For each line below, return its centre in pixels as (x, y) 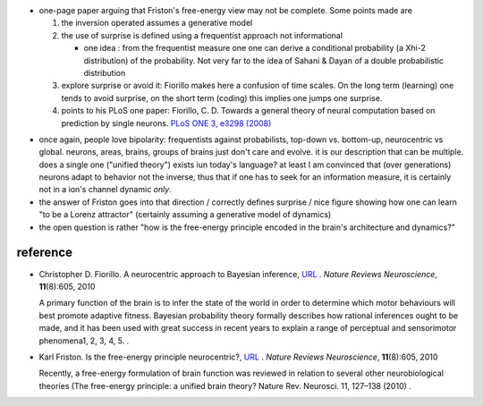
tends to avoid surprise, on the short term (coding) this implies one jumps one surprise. (222, 97)
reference (45, 253)
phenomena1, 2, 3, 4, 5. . (84, 341)
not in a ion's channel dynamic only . (105, 190)
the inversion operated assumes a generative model (157, 23)
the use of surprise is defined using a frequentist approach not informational (202, 35)
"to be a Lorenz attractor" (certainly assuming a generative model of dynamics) (185, 215)
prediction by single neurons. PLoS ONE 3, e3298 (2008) (166, 123)
